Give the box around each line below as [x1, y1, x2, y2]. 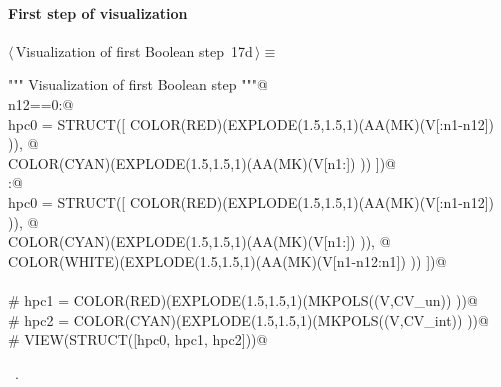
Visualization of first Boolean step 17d [15, 40, 253, 61]
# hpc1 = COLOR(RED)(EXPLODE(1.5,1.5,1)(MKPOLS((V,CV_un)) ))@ [8, 289, 478, 310]
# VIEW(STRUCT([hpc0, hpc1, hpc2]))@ [8, 329, 268, 350]
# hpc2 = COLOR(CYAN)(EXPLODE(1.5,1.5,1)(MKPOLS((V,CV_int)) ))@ [8, 309, 489, 330]
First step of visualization [8, 2, 188, 23]
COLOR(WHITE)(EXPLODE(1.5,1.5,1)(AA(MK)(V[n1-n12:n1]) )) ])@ [8, 250, 447, 271]
